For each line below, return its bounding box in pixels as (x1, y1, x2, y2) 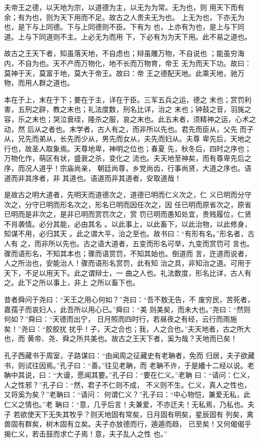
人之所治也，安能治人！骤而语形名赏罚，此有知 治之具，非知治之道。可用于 (4, 258, 251, 268)
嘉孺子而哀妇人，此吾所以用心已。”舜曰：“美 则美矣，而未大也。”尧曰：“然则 (4, 304, 251, 314)
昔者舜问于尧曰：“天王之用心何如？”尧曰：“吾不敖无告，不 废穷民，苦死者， (4, 294, 254, 305)
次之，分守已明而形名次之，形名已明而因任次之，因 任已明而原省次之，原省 (4, 199, 251, 209)
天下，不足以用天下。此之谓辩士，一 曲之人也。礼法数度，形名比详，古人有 (4, 267, 251, 278)
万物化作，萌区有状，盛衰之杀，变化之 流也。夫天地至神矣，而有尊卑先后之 (4, 153, 251, 163)
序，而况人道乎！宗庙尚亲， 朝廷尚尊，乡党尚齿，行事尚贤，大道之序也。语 (4, 162, 251, 173)
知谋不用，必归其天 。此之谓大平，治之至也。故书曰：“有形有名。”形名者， (4, 228, 247, 239)
